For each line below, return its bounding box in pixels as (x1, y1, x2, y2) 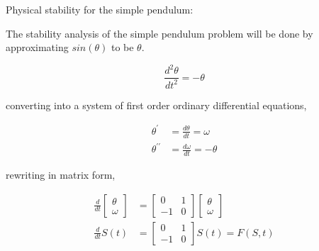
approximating (6, 40, 69, 55)
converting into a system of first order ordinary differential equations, (6, 97, 307, 112)
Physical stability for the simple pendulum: (6, 2, 194, 16)
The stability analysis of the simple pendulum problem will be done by (6, 26, 313, 40)
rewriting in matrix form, (6, 167, 116, 182)
